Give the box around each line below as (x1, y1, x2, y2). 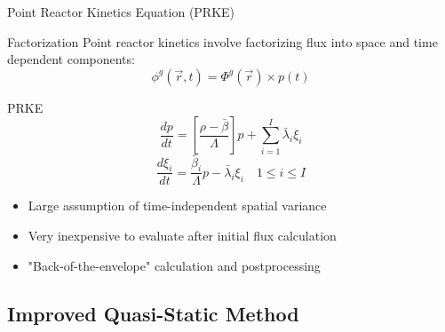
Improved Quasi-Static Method (7, 299, 299, 327)
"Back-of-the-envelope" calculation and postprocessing (28, 256, 321, 274)
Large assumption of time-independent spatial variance (28, 196, 327, 215)
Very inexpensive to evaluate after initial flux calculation (28, 226, 337, 245)
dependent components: (7, 50, 135, 68)
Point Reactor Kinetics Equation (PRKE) (7, 3, 235, 20)
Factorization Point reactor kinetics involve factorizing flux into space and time (7, 32, 438, 51)
